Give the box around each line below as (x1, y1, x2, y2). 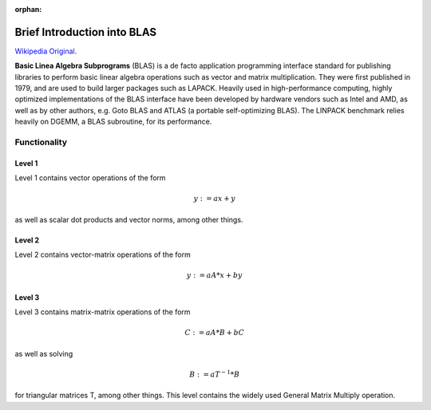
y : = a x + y (193, 194, 235, 203)
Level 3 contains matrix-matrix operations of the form (14, 307, 191, 317)
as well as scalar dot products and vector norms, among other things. (14, 215, 243, 224)
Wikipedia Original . (14, 46, 77, 56)
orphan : (14, 5, 42, 14)
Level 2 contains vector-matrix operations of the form (14, 250, 191, 259)
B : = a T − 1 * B (188, 369, 240, 379)
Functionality (14, 136, 68, 148)
